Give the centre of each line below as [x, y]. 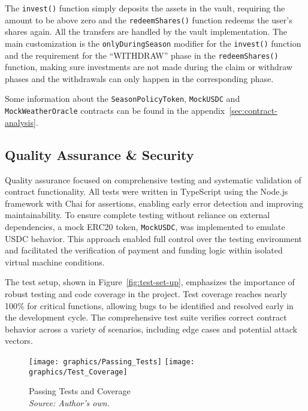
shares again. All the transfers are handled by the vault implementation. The [146, 31]
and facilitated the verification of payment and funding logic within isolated [144, 250]
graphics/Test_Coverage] [78, 372]
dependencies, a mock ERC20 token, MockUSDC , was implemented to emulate [145, 226]
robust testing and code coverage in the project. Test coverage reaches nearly [146, 293]
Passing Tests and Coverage [80, 391]
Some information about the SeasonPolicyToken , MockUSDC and [123, 99]
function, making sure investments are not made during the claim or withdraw [149, 67]
